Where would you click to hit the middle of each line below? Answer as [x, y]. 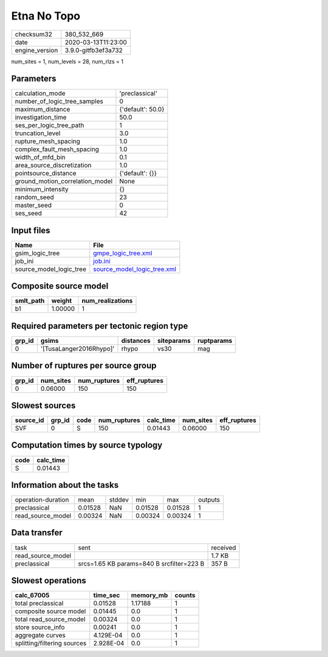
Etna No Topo [46, 16]
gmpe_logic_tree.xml [123, 253]
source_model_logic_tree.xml [135, 269]
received [224, 547]
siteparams [174, 341]
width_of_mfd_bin [40, 157]
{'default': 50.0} [142, 110]
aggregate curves [40, 635]
